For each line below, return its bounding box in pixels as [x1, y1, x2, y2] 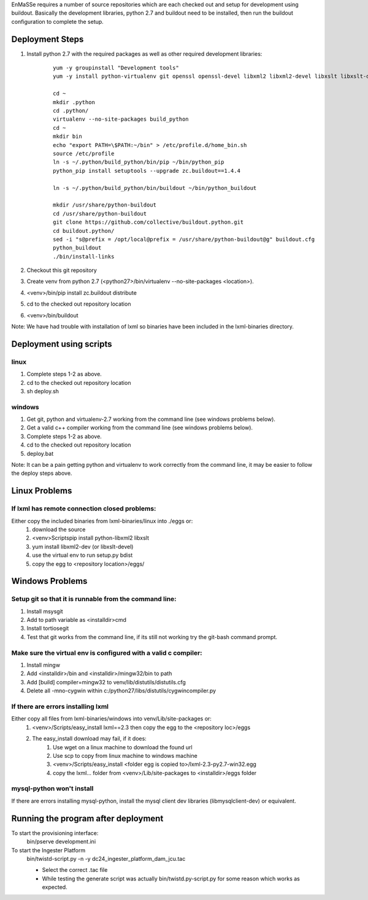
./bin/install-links [53, 253, 115, 260]
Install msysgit [26, 607, 64, 615]
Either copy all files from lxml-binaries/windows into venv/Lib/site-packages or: [11, 715, 212, 722]
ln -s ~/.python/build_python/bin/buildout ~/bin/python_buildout [53, 184, 257, 191]
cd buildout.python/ [53, 227, 115, 234]
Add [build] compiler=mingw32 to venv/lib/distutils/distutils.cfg [26, 678, 186, 686]
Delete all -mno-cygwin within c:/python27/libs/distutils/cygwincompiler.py [26, 687, 217, 695]
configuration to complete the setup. [11, 18, 104, 25]
